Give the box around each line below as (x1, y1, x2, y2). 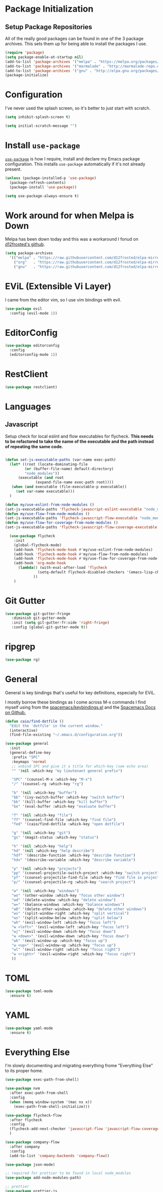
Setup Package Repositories (5, 23, 92, 31)
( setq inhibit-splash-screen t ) (5, 115, 70, 120)
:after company (9, 1144, 40, 1149)
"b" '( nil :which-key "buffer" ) (11, 790, 77, 795)
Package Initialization (5, 3, 94, 15)
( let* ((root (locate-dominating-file (9, 462, 88, 467)
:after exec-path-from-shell (9, 1090, 68, 1096)
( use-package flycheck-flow (5, 1113, 62, 1118)
